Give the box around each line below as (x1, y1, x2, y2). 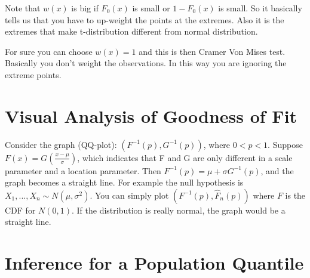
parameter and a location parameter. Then (5, 164, 161, 177)
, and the (260, 164, 294, 177)
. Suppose (268, 138, 303, 150)
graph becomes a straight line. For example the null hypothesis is (5, 176, 244, 189)
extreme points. (5, 68, 62, 81)
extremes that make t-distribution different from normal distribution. (5, 25, 258, 38)
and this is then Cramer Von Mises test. (139, 45, 286, 57)
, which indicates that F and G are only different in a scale (77, 151, 293, 163)
